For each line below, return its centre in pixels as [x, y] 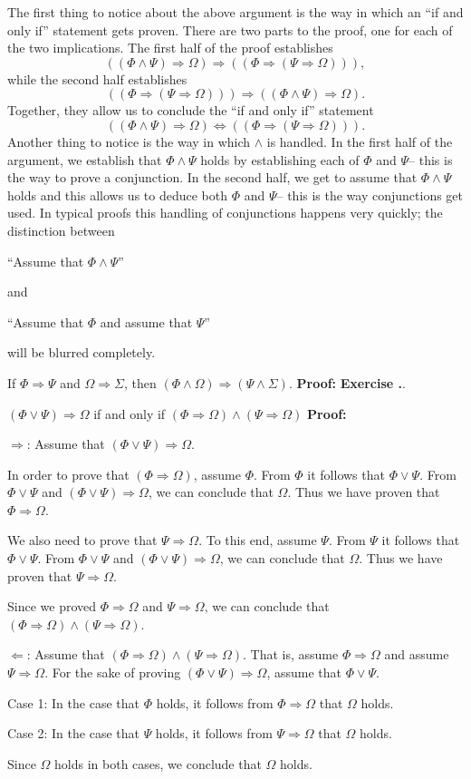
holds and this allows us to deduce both [117, 195]
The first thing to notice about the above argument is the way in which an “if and [235, 12]
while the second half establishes [97, 78]
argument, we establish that [85, 159]
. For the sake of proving [113, 672]
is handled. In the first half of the [360, 141]
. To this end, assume [258, 540]
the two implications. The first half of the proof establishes [170, 48]
